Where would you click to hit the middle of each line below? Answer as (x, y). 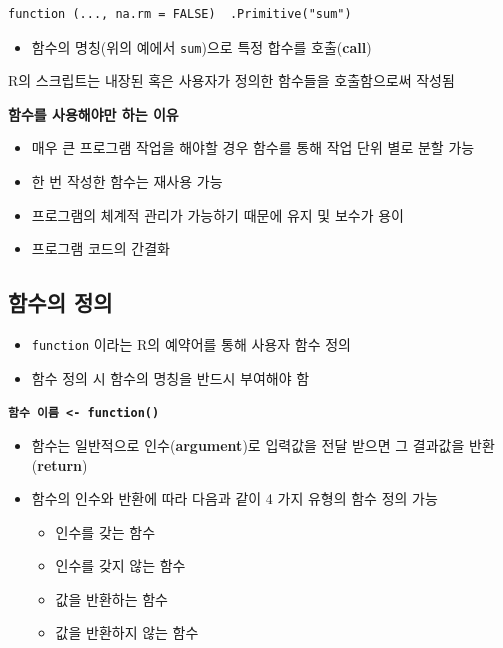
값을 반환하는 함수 (111, 598)
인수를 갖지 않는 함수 (120, 565)
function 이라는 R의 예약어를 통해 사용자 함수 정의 (191, 344)
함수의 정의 (60, 302)
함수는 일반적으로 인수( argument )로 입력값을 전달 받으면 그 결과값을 (248, 444)
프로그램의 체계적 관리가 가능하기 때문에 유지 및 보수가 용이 (217, 214)
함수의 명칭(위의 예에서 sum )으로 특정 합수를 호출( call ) (201, 46)
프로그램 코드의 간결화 (100, 248)
